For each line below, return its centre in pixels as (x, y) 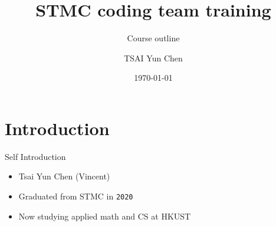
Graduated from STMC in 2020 (76, 196)
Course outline (153, 38)
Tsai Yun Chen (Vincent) (64, 176)
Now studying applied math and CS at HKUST (105, 216)
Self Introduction (35, 156)
